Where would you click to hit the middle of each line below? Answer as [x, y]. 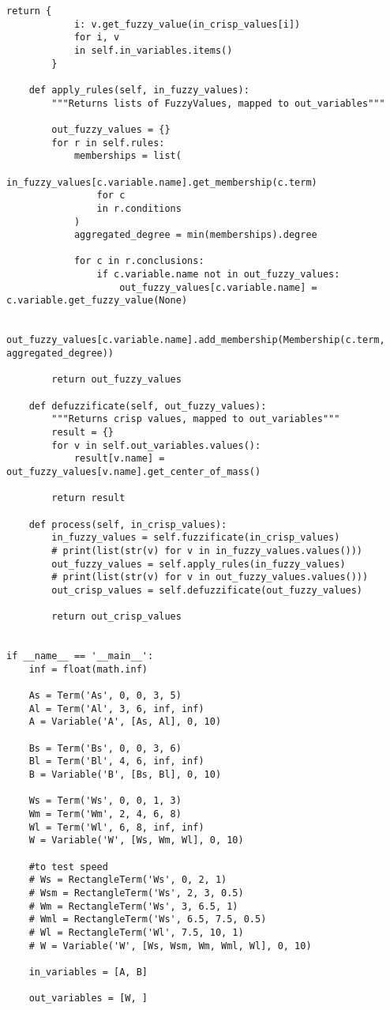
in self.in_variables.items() [153, 50]
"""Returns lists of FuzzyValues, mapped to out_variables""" [218, 103]
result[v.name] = [119, 459]
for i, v [97, 38]
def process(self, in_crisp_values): [128, 524]
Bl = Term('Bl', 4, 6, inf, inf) [116, 761]
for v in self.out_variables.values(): [156, 445]
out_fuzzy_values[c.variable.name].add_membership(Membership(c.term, [196, 340]
